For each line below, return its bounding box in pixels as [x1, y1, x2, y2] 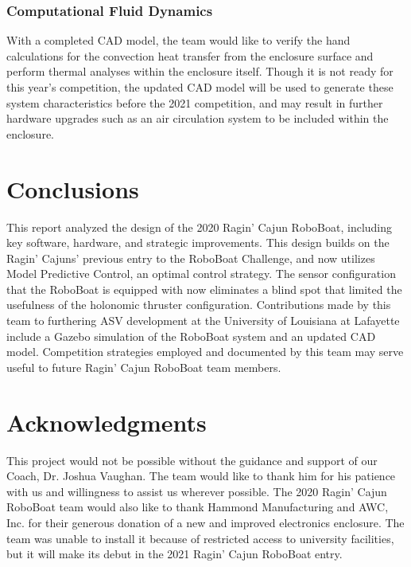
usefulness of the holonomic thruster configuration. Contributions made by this [6, 296, 391, 313]
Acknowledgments [6, 405, 207, 438]
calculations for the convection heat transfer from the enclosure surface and [6, 47, 374, 64]
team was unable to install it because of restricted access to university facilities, [6, 530, 394, 546]
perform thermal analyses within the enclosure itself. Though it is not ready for [6, 63, 394, 80]
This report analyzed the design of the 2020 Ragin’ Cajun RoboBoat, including [6, 218, 393, 235]
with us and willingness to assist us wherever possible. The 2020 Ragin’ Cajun [6, 483, 387, 499]
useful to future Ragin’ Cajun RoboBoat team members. [6, 358, 281, 375]
